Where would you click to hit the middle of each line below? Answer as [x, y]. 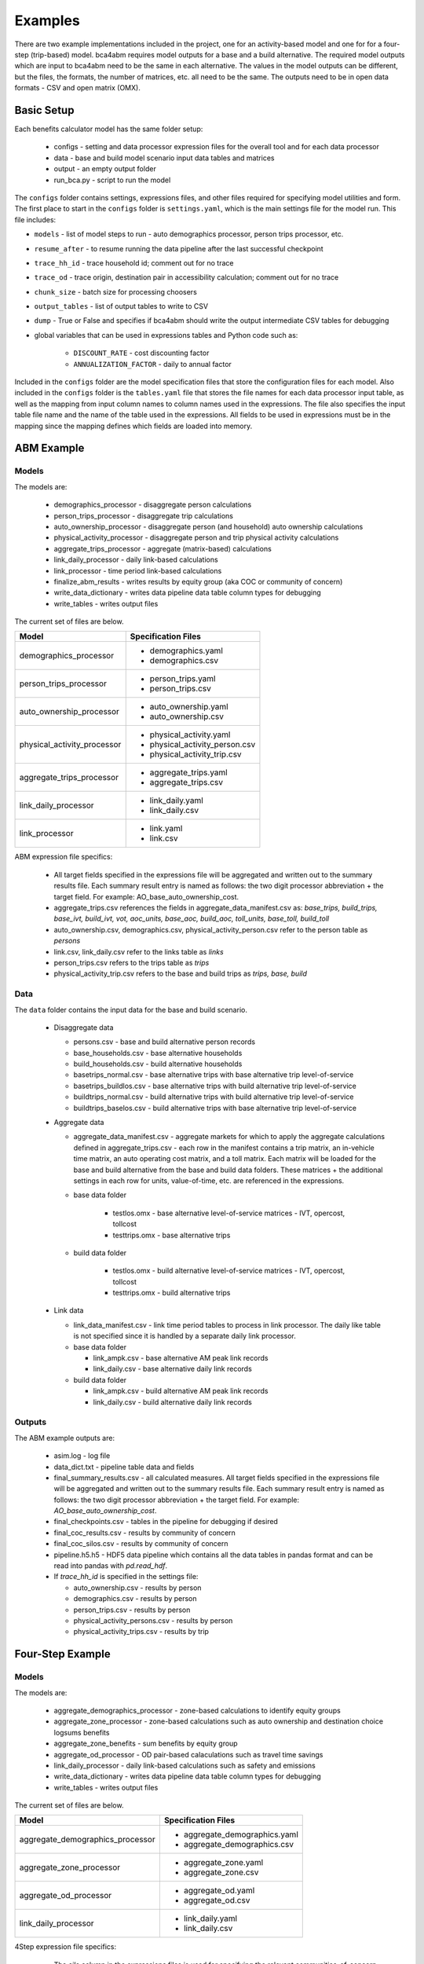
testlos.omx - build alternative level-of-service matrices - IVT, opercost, [229, 1271]
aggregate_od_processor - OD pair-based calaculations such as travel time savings [188, 1754]
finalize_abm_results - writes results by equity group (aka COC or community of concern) [198, 581]
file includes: [35, 219]
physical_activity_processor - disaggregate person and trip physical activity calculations [196, 537]
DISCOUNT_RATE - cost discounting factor [141, 353]
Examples [47, 20]
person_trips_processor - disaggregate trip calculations [143, 515]
